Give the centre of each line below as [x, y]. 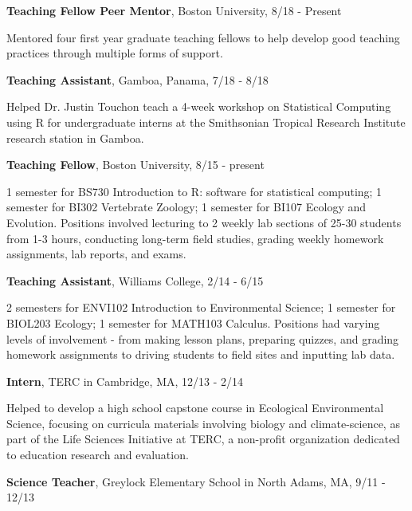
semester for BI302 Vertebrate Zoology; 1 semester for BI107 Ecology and [186, 207]
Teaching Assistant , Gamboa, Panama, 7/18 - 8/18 [137, 79]
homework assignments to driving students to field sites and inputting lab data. [201, 354]
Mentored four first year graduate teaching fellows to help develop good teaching [203, 37]
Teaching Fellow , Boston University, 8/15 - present [135, 165]
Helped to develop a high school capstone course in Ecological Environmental [195, 408]
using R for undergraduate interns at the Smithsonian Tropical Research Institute [206, 122]
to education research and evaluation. [98, 455]
